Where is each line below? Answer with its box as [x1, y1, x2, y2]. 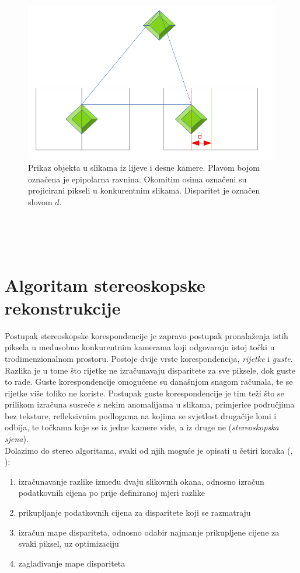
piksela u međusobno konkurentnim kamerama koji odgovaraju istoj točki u [5, 341, 275, 353]
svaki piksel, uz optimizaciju [18, 537, 119, 550]
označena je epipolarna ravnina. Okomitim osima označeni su [28, 172, 247, 185]
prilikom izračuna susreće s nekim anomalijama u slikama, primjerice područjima [5, 398, 295, 410]
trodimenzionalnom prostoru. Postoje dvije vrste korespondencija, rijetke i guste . [5, 352, 293, 364]
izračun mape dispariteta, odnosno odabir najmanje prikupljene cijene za [18, 526, 280, 538]
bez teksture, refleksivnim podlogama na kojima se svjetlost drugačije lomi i [5, 409, 277, 422]
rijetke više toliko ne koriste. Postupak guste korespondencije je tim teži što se [5, 386, 284, 399]
